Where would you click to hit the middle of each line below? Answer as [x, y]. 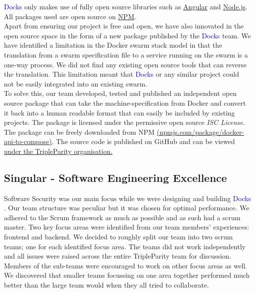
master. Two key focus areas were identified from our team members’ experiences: [127, 227]
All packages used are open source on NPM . [70, 16]
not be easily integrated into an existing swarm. [76, 83]
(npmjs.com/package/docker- [200, 132]
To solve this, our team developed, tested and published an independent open [120, 93]
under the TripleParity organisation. [58, 151]
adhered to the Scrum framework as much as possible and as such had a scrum [122, 217]
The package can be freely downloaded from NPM [79, 132]
